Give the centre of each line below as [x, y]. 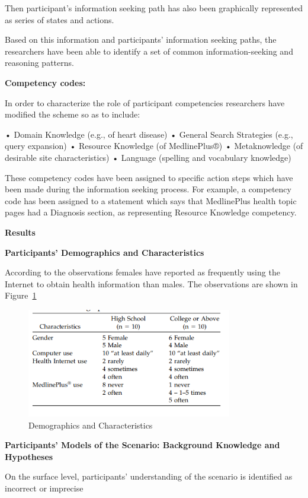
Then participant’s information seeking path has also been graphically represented [154, 8]
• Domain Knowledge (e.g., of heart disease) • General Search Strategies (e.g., [149, 134]
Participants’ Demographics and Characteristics [105, 252]
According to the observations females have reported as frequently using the [142, 272]
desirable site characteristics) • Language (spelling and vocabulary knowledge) [148, 157]
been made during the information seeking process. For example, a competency [148, 189]
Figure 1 [21, 295]
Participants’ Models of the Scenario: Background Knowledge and [142, 445]
